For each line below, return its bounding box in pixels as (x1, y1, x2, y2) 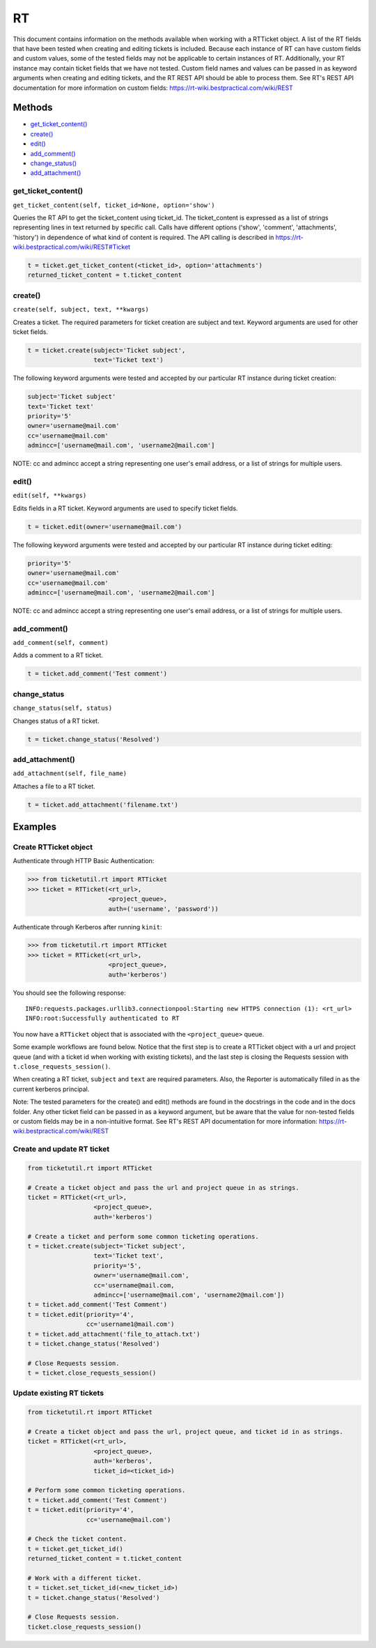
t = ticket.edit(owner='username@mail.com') (27, 523, 182, 531)
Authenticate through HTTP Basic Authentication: (13, 857, 155, 865)
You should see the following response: (13, 989, 127, 997)
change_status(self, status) (13, 704, 113, 712)
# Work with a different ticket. (27, 1574, 142, 1582)
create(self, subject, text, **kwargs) (13, 305, 149, 314)
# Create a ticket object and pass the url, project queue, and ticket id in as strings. (27, 1428, 344, 1435)
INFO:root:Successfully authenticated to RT (25, 1014, 180, 1023)
